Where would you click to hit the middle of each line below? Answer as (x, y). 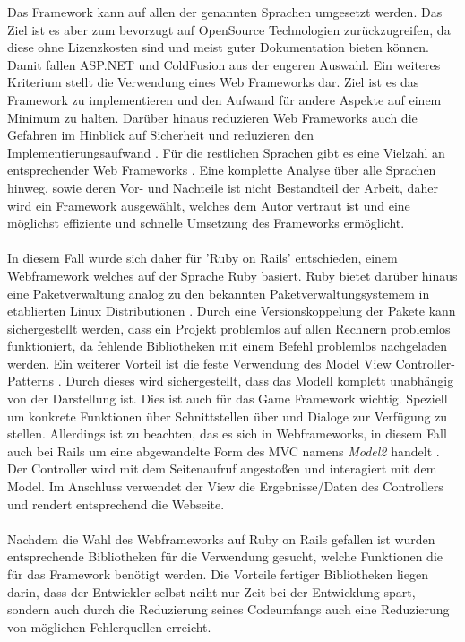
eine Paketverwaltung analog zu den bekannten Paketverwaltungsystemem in (219, 293)
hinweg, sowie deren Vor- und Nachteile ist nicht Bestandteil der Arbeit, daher (223, 187)
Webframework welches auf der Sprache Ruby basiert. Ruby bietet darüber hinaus (232, 275)
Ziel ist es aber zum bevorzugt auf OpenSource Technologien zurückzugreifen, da (229, 29)
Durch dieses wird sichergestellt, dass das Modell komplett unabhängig (260, 381)
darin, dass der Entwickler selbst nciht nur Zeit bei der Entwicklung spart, (211, 591)
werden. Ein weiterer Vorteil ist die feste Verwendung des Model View (199, 363)
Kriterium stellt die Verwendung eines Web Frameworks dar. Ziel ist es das (213, 82)
